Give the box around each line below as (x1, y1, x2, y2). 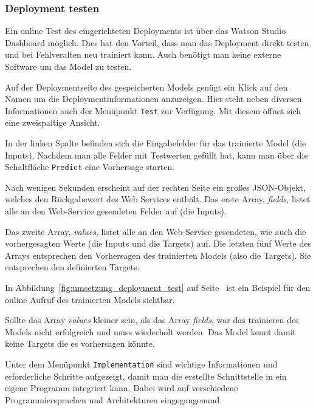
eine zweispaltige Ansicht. (5, 116, 100, 129)
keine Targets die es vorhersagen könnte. (5, 337, 155, 350)
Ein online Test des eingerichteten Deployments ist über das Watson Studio (5, 24, 286, 37)
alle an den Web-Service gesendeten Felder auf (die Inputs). (5, 205, 227, 217)
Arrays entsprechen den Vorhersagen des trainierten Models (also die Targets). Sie (5, 248, 311, 261)
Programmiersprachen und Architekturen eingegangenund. (5, 393, 222, 406)
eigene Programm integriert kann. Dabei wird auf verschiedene (5, 381, 238, 394)
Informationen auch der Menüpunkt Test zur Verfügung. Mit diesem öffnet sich (5, 104, 301, 117)
